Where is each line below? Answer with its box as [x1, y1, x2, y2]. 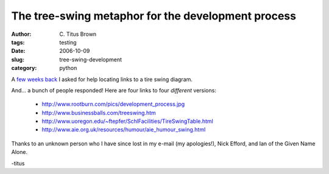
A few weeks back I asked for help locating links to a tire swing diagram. [11, 75, 193, 83]
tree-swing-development [59, 55, 122, 63]
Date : [11, 47, 26, 55]
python [59, 64, 77, 72]
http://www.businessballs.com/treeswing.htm [41, 109, 157, 116]
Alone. [11, 148, 27, 156]
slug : [11, 55, 24, 63]
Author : [11, 30, 32, 38]
